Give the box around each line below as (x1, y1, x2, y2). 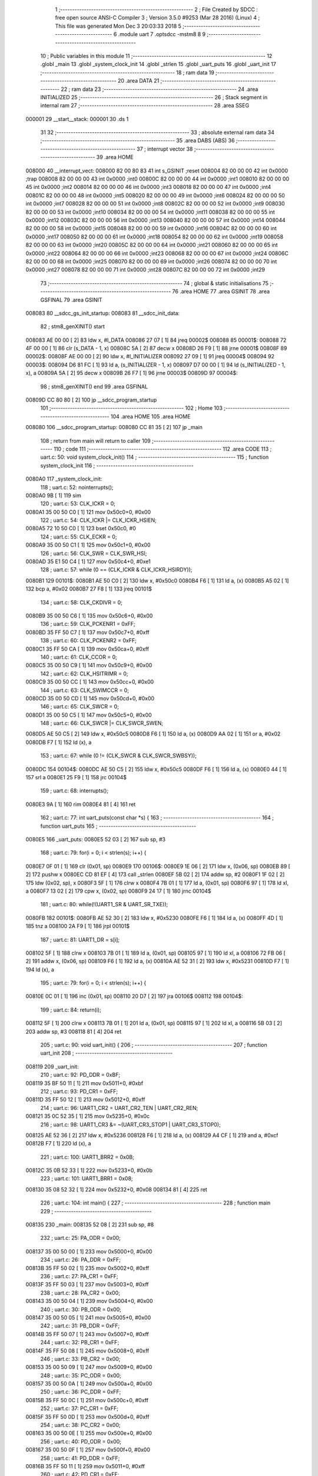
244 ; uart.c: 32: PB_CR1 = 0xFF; (40, 1339, 120, 1346)
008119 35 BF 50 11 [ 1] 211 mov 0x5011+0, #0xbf (25, 1079, 144, 1086)
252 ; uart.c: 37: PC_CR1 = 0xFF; (40, 1405, 119, 1412)
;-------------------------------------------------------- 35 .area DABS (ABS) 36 (40, 137, 235, 144)
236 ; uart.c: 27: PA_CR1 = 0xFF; (40, 1273, 118, 1279)
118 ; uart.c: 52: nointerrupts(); (40, 484, 114, 491)
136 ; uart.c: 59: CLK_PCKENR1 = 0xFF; (40, 621, 135, 628)
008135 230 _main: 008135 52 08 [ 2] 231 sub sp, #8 (25, 1221, 154, 1228)
